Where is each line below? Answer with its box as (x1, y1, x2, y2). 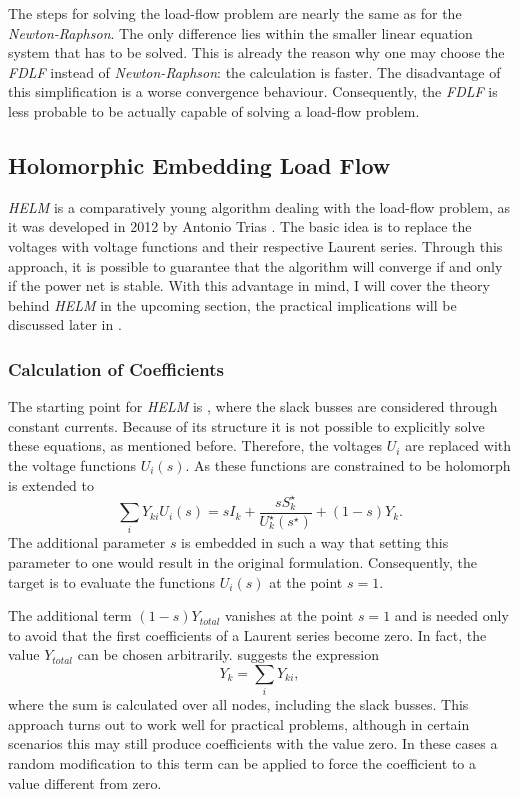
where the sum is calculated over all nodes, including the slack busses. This (8, 694, 469, 715)
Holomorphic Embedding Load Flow (8, 149, 391, 180)
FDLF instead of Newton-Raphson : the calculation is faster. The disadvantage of (8, 61, 501, 82)
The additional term (8, 605, 132, 626)
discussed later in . (8, 314, 122, 335)
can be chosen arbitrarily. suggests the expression (77, 644, 379, 665)
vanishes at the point (225, 605, 354, 626)
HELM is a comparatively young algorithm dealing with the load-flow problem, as (8, 196, 510, 217)
